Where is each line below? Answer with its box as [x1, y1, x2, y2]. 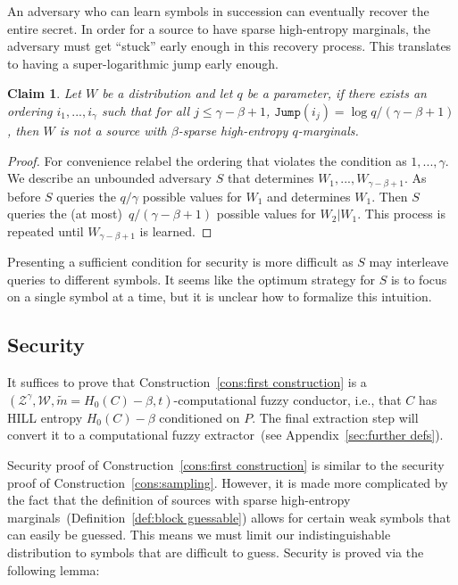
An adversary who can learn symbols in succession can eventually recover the [7, 2, 429, 20]
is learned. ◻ [139, 221, 212, 240]
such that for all [101, 101, 190, 119]
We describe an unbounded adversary [7, 169, 212, 187]
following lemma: [7, 560, 100, 579]
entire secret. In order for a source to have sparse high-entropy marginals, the [7, 19, 430, 37]
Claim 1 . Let [7, 84, 81, 103]
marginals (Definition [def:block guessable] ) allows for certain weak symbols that [7, 507, 452, 526]
